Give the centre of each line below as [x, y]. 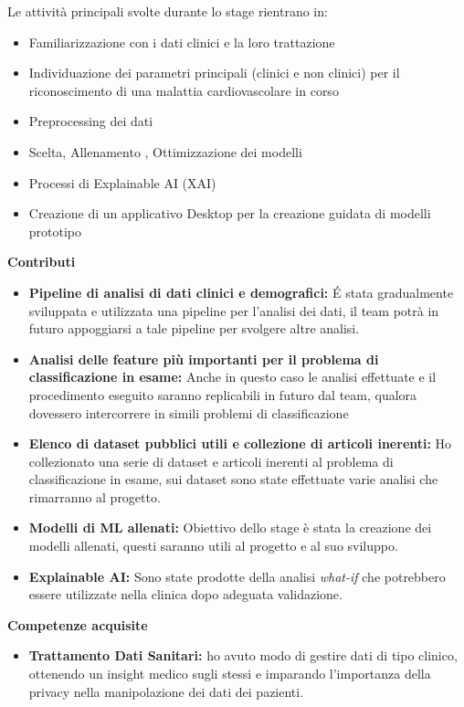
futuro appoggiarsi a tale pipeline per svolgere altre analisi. [194, 328]
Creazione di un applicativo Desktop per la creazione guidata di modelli [230, 213]
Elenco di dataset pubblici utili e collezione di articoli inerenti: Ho [240, 443]
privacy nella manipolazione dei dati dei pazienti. [166, 691]
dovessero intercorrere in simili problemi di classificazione [189, 412]
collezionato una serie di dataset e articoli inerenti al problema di [211, 461]
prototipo [55, 231]
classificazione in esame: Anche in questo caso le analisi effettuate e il [232, 377]
